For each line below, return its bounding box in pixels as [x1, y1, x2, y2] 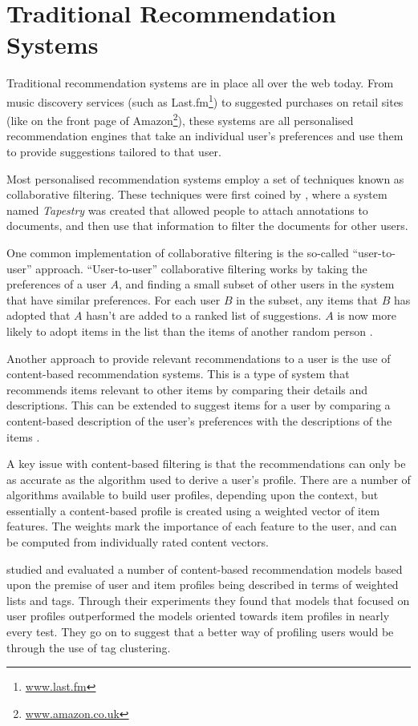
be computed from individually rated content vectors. [6, 534, 269, 551]
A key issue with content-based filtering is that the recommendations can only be [6, 455, 406, 472]
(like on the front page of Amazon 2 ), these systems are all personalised [6, 110, 354, 128]
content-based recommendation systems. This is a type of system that [6, 365, 350, 382]
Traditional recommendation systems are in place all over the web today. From [6, 75, 394, 91]
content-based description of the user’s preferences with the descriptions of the [6, 412, 392, 429]
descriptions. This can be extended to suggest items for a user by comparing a [6, 397, 391, 413]
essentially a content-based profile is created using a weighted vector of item [6, 502, 380, 518]
